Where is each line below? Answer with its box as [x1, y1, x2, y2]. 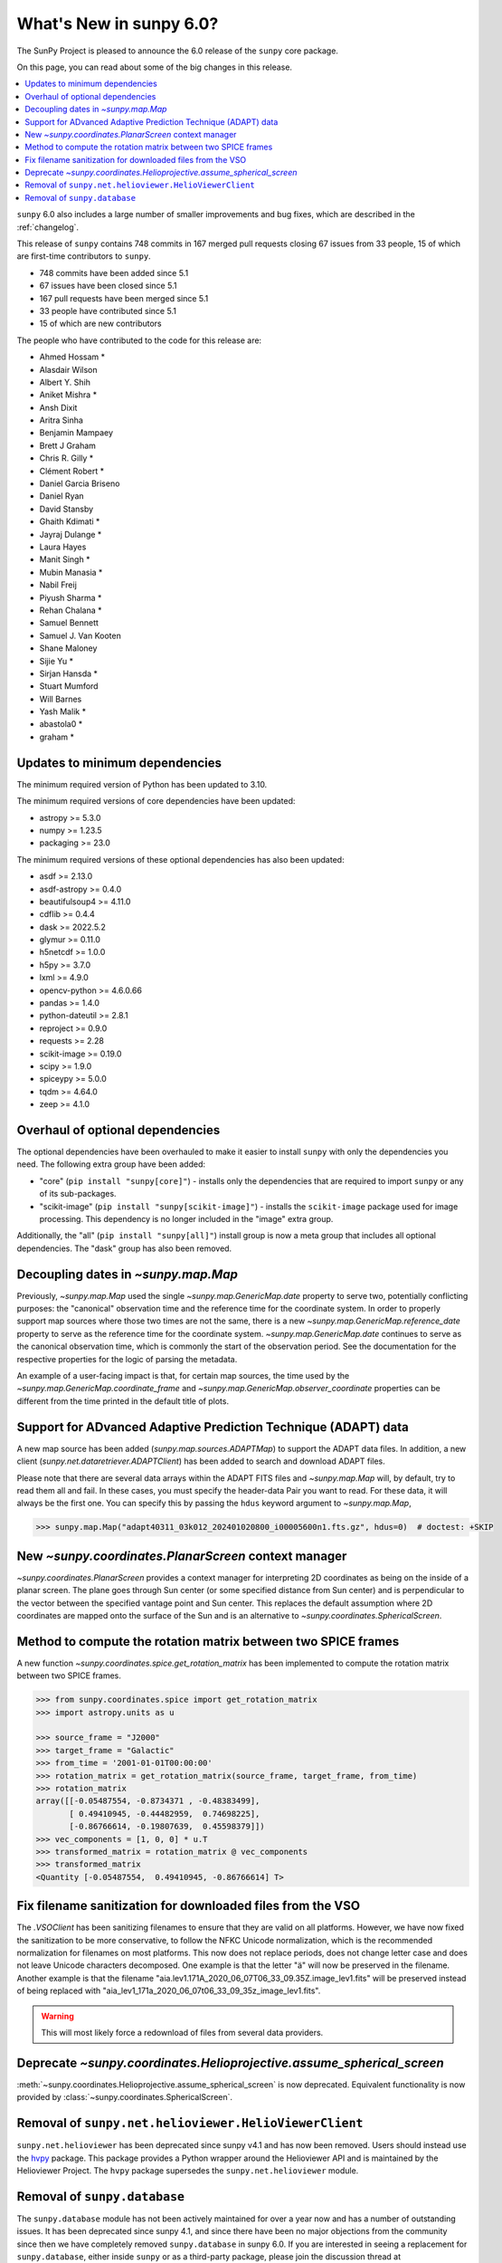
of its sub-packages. [39, 1189, 117, 1199]
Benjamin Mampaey [39, 427, 113, 438]
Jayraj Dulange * [39, 529, 102, 539]
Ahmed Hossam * [39, 351, 106, 362]
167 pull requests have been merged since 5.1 [39, 292, 209, 303]
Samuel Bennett [39, 617, 99, 628]
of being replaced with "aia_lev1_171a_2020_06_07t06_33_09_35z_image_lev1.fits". [16, 1985, 321, 1996]
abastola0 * [39, 719, 83, 730]
